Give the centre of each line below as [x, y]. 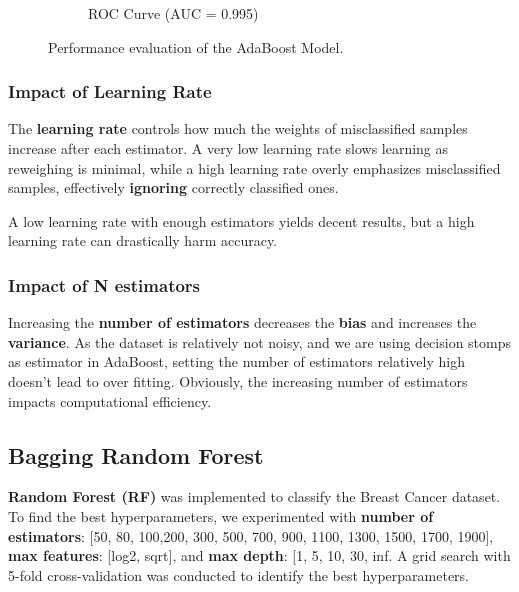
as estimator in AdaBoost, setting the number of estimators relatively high [236, 361]
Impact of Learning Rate [110, 91]
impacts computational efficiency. [110, 400]
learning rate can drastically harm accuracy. [143, 240]
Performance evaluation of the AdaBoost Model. [196, 46]
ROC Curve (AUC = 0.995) [173, 13]
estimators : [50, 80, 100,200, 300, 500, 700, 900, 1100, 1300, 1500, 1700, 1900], [251, 535]
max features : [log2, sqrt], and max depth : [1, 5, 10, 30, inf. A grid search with [259, 555]
